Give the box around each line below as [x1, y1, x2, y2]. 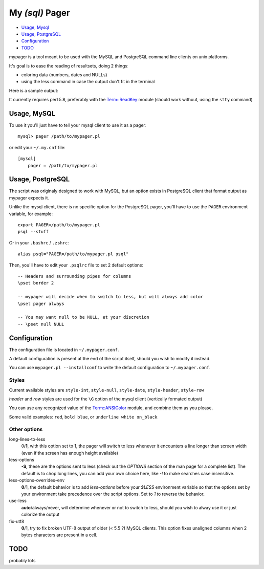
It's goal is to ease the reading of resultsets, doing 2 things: [9, 63, 129, 68]
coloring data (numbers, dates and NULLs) [21, 71, 108, 78]
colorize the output [21, 511, 60, 518]
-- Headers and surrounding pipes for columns [18, 273, 132, 279]
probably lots [9, 558, 36, 564]
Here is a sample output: [9, 88, 59, 93]
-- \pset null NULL [18, 321, 65, 327]
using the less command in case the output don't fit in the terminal [21, 79, 155, 85]
